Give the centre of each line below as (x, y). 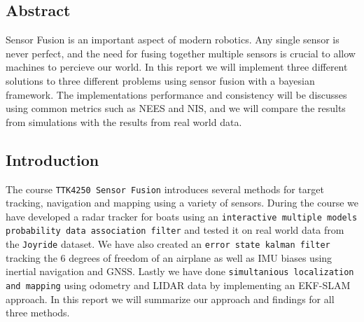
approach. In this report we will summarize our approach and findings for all (170, 299)
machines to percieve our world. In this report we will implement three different (177, 67)
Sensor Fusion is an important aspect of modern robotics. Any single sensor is (173, 40)
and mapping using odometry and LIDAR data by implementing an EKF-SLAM (178, 285)
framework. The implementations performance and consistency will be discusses (176, 94)
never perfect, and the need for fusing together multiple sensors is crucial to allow (181, 53)
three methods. (38, 313)
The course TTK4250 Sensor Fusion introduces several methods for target (165, 189)
